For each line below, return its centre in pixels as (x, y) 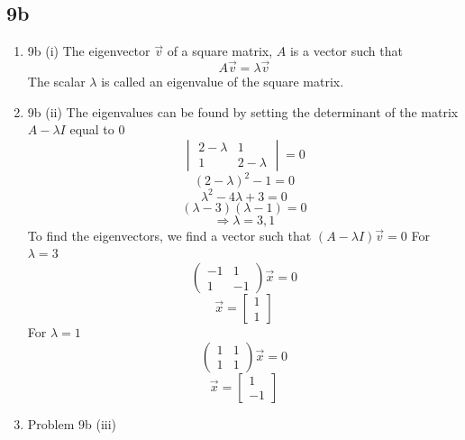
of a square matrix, (220, 51)
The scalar (56, 82)
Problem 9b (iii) (72, 423)
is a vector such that (346, 51)
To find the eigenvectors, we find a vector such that (169, 235)
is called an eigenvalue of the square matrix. (223, 82)
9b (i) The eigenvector (89, 51)
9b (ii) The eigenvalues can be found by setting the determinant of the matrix (243, 111)
